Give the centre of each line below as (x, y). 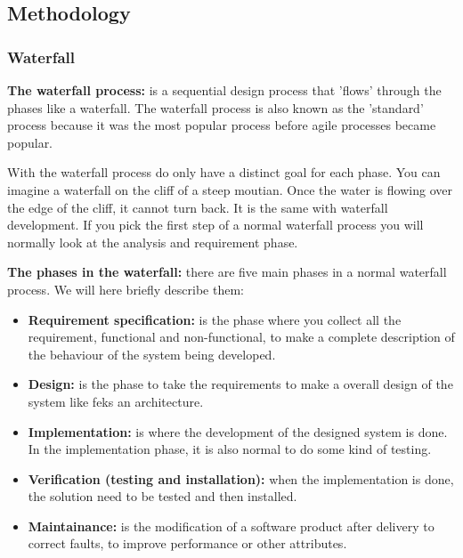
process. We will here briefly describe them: (126, 289)
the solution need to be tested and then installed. (162, 496)
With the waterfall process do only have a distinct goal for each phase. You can (224, 172)
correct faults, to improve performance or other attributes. (187, 543)
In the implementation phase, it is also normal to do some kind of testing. (230, 449)
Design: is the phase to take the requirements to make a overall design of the (240, 384)
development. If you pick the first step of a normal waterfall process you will (215, 225)
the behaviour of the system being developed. (152, 354)
